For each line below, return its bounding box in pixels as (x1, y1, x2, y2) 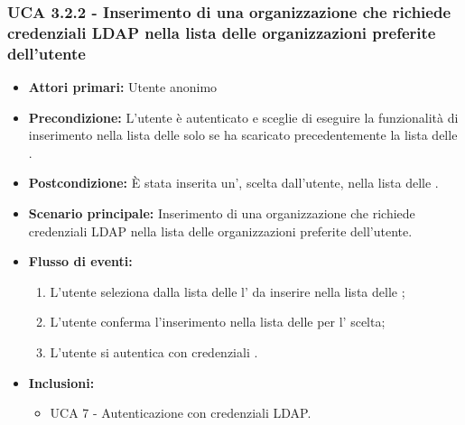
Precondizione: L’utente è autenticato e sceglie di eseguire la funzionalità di (28, 107, 459, 126)
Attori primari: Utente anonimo (28, 78, 218, 97)
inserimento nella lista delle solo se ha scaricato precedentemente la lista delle (28, 125, 458, 144)
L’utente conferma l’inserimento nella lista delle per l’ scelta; (50, 312, 386, 331)
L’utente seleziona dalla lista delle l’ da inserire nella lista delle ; (50, 282, 405, 300)
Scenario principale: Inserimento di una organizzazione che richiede (28, 204, 415, 223)
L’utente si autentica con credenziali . (50, 343, 258, 361)
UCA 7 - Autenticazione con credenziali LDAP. (50, 403, 312, 422)
